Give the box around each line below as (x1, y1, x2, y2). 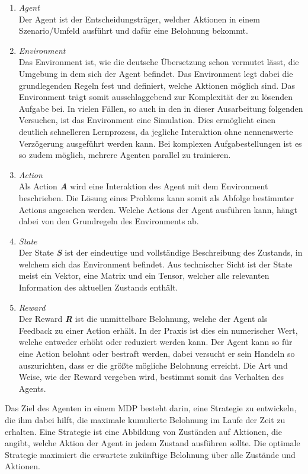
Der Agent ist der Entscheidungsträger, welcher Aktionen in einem (18, 12, 260, 25)
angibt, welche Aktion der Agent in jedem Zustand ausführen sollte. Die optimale (5, 437, 300, 449)
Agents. (18, 382, 46, 394)
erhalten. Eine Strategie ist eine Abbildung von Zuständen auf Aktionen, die (5, 425, 282, 437)
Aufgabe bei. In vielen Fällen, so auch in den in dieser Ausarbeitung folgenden (18, 102, 303, 114)
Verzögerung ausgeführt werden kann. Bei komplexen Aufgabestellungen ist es (18, 137, 302, 149)
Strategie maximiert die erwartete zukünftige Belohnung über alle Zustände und (5, 448, 296, 460)
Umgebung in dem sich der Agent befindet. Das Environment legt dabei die (18, 67, 293, 79)
